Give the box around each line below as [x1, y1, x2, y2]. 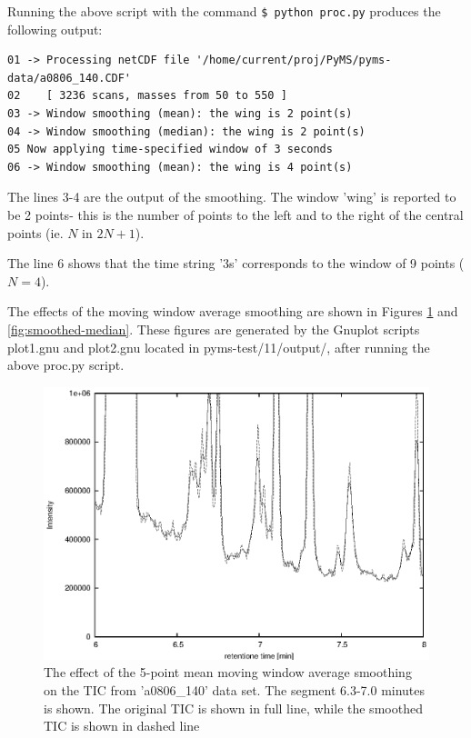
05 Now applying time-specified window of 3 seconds [7, 143, 333, 156]
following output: [7, 19, 103, 38]
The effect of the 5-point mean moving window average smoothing [44, 663, 412, 682]
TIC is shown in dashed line [44, 716, 200, 735]
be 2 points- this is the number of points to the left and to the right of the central [7, 205, 464, 224]
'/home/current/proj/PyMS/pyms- [195, 54, 392, 67]
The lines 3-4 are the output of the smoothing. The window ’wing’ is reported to [7, 187, 456, 206]
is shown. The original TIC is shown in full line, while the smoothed [44, 698, 423, 717]
